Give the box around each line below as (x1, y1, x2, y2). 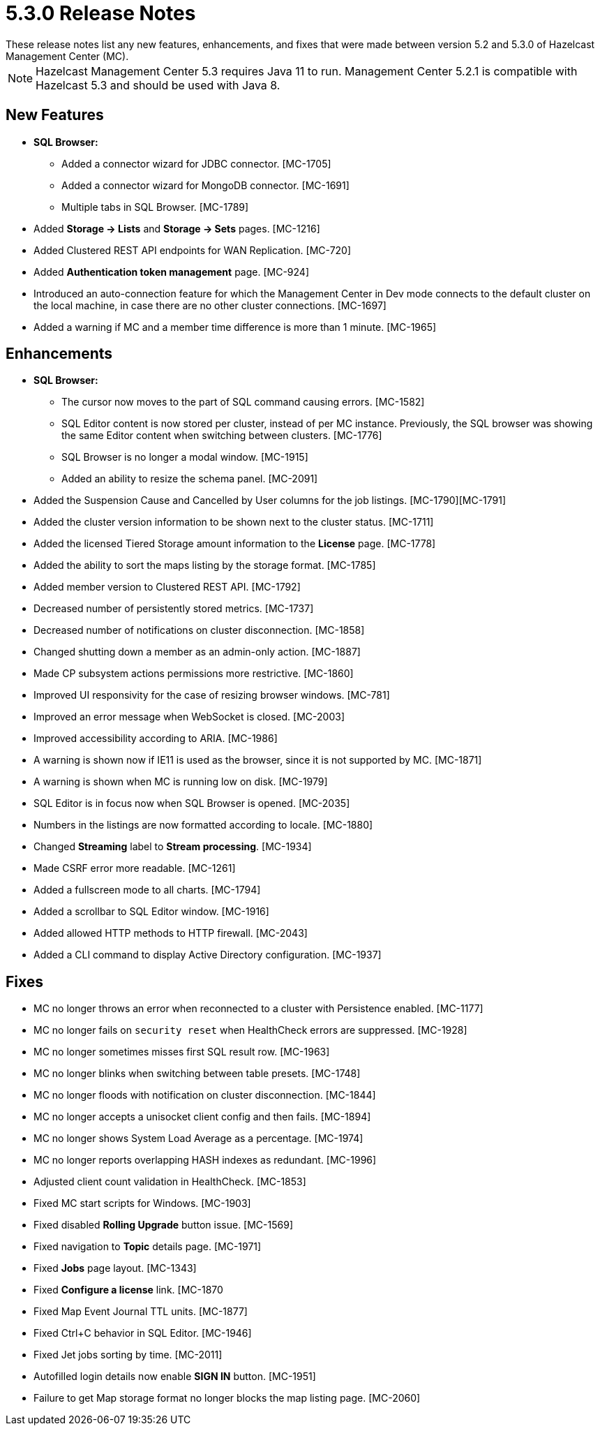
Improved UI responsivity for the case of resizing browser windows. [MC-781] (33, 689, 390, 702)
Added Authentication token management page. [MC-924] (33, 265, 309, 278)
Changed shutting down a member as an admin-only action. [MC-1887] (33, 646, 361, 658)
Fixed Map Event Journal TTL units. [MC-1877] (33, 1305, 248, 1318)
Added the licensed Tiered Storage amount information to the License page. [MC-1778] (33, 537, 436, 550)
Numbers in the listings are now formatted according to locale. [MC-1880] (33, 819, 373, 831)
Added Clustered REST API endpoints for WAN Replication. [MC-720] (33, 244, 352, 256)
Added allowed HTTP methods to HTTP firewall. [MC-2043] (33, 927, 308, 940)
